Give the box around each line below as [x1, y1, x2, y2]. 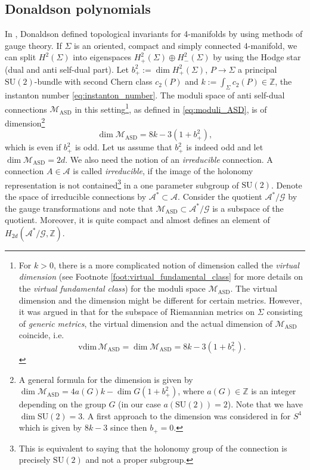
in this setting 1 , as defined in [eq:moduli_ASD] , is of [75, 101, 267, 115]
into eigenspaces [73, 51, 131, 63]
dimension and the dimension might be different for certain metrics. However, [18, 293, 302, 306]
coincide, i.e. [18, 329, 64, 341]
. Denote [271, 178, 302, 191]
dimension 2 [5, 115, 45, 129]
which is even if [5, 141, 61, 153]
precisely [18, 453, 51, 466]
